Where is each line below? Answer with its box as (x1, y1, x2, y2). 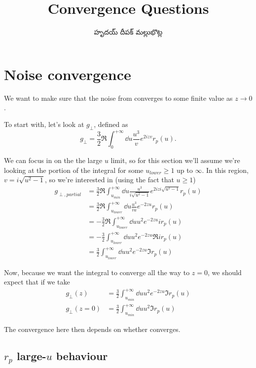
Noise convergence (4, 64, 131, 84)
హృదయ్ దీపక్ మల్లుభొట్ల (94, 27, 163, 37)
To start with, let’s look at (4, 119, 84, 129)
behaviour (56, 348, 108, 363)
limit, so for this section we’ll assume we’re (110, 155, 240, 165)
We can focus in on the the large (4, 155, 103, 165)
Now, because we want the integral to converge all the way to (4, 267, 190, 277)
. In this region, (202, 164, 249, 175)
